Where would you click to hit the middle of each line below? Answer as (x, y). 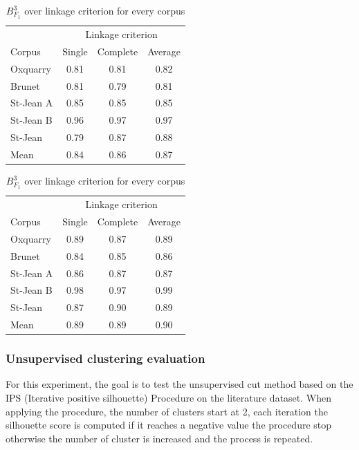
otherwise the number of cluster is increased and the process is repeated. (159, 438)
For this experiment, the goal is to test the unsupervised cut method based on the (179, 384)
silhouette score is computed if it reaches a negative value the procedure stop (169, 425)
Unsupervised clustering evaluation (105, 358)
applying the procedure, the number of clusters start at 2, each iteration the (167, 411)
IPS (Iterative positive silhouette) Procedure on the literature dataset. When (169, 398)
